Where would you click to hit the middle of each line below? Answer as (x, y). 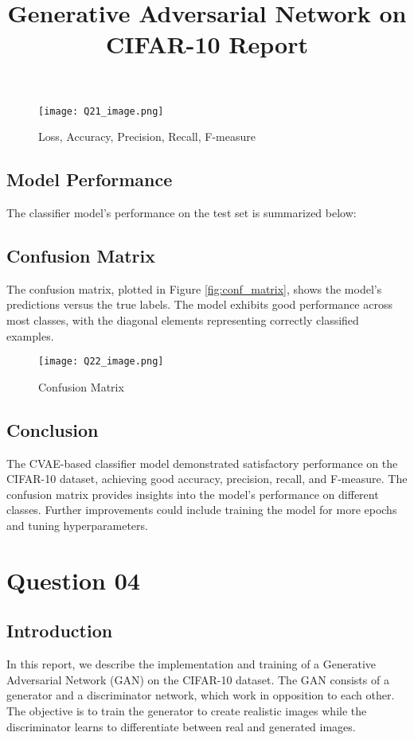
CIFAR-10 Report (207, 44)
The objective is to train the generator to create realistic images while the (187, 710)
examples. (30, 335)
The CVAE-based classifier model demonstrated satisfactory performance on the (202, 463)
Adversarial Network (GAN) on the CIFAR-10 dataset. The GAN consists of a (198, 679)
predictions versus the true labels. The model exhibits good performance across (199, 304)
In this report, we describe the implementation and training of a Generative (191, 664)
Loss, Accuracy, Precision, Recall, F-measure (147, 136)
